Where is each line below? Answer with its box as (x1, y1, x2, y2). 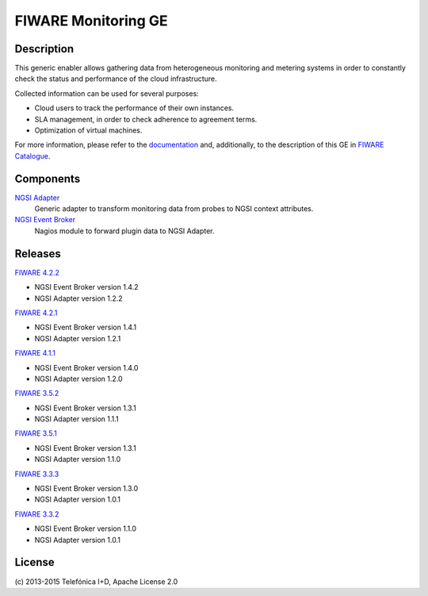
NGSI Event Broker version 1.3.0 (34, 484, 139, 494)
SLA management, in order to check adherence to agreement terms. (34, 114, 258, 124)
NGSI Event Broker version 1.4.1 (34, 322, 137, 333)
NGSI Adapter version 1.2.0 (34, 374, 123, 383)
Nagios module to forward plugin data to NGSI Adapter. (34, 226, 215, 236)
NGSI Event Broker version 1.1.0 (34, 524, 137, 533)
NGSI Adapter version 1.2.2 (34, 294, 123, 303)
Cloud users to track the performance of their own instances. (34, 103, 235, 113)
